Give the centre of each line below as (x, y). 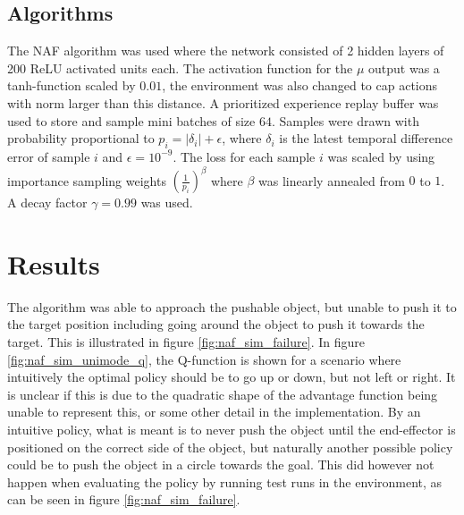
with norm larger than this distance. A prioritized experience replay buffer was (223, 102)
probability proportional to (81, 138)
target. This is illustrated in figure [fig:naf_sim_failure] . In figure (186, 341)
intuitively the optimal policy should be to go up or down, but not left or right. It (232, 377)
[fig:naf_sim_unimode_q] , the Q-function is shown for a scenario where (204, 359)
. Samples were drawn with (345, 120)
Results (54, 263)
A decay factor (47, 203)
